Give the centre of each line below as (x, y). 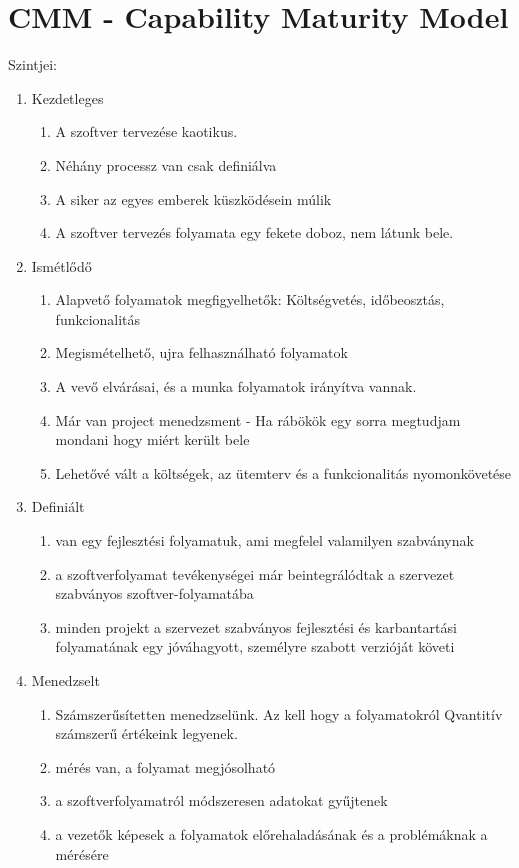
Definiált (58, 506)
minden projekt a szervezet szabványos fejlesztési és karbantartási (256, 626)
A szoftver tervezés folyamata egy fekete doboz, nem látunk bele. (254, 232)
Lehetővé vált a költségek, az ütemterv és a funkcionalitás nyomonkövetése (283, 472)
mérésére (82, 853)
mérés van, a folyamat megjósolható (165, 766)
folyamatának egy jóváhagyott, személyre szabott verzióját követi (255, 646)
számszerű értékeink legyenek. (146, 733)
